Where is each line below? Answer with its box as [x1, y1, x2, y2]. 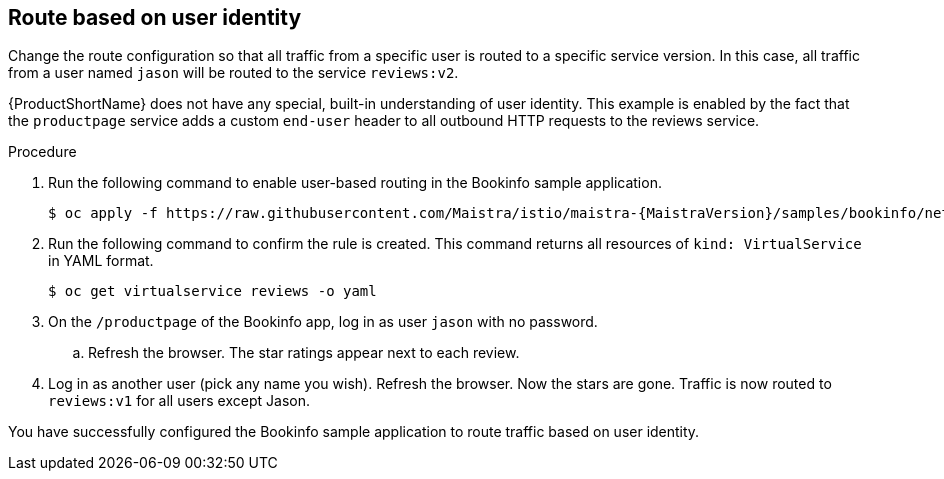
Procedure [8, 143, 77, 161]
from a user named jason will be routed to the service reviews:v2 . [8, 64, 459, 82]
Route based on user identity [8, 5, 302, 30]
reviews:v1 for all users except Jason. [48, 392, 310, 410]
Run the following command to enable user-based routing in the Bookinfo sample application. [48, 174, 662, 192]
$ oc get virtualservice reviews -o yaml [48, 283, 377, 300]
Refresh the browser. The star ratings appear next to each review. [88, 344, 520, 362]
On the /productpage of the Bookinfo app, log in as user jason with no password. [48, 313, 598, 331]
